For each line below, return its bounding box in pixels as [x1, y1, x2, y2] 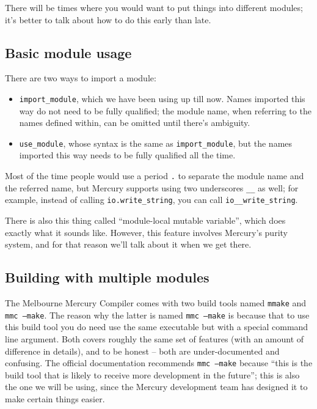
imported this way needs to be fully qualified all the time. [19, 149, 236, 161]
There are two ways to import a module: [5, 72, 156, 84]
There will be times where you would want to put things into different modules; [5, 1, 303, 13]
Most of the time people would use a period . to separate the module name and [5, 169, 304, 182]
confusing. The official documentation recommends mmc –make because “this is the [5, 356, 313, 369]
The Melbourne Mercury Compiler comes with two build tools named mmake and [5, 297, 307, 309]
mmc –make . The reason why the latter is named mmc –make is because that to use [5, 308, 310, 321]
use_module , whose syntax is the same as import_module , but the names [19, 136, 293, 149]
